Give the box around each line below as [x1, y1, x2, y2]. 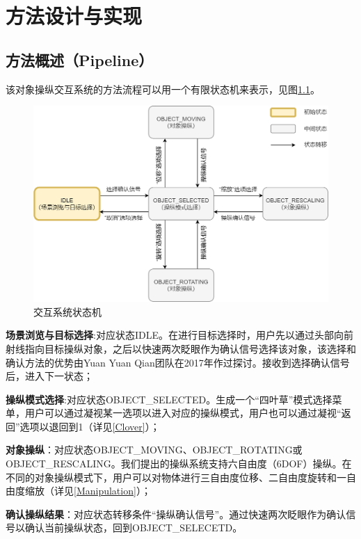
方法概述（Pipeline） [6, 49, 154, 70]
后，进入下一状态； [6, 369, 93, 383]
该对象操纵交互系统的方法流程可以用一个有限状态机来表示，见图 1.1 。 [6, 81, 320, 96]
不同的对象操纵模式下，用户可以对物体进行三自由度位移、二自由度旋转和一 [6, 469, 346, 484]
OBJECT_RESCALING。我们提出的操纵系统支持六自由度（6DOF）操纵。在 [6, 456, 352, 471]
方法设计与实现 [6, 1, 143, 30]
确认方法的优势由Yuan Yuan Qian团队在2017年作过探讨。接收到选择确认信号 [6, 355, 350, 369]
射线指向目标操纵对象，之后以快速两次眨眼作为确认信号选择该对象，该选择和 [6, 341, 356, 355]
